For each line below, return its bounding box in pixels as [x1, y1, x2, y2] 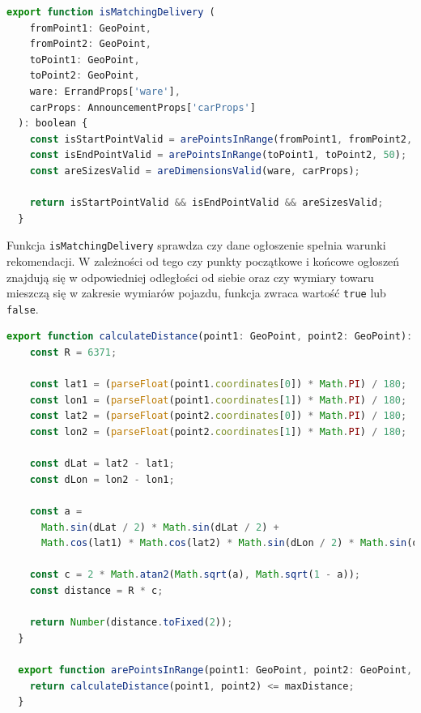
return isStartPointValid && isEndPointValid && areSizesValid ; [29, 197, 384, 209]
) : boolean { [18, 117, 88, 130]
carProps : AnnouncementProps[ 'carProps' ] [29, 101, 256, 113]
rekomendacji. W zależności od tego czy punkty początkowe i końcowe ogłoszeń [6, 252, 400, 269]
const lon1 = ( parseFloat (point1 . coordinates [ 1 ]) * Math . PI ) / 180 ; [29, 394, 407, 406]
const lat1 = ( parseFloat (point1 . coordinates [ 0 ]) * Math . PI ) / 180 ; [29, 378, 407, 391]
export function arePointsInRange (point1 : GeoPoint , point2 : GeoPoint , [18, 664, 413, 676]
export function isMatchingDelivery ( [6, 6, 215, 18]
